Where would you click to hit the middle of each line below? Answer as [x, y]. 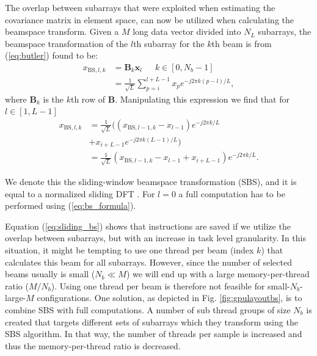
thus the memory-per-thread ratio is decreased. [93, 345]
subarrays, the [285, 31]
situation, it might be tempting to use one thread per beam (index [129, 249]
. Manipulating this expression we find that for [202, 99]
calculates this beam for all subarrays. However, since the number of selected [148, 262]
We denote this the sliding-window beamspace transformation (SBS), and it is [151, 181]
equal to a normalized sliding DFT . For [80, 193]
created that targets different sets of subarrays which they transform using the [151, 321]
